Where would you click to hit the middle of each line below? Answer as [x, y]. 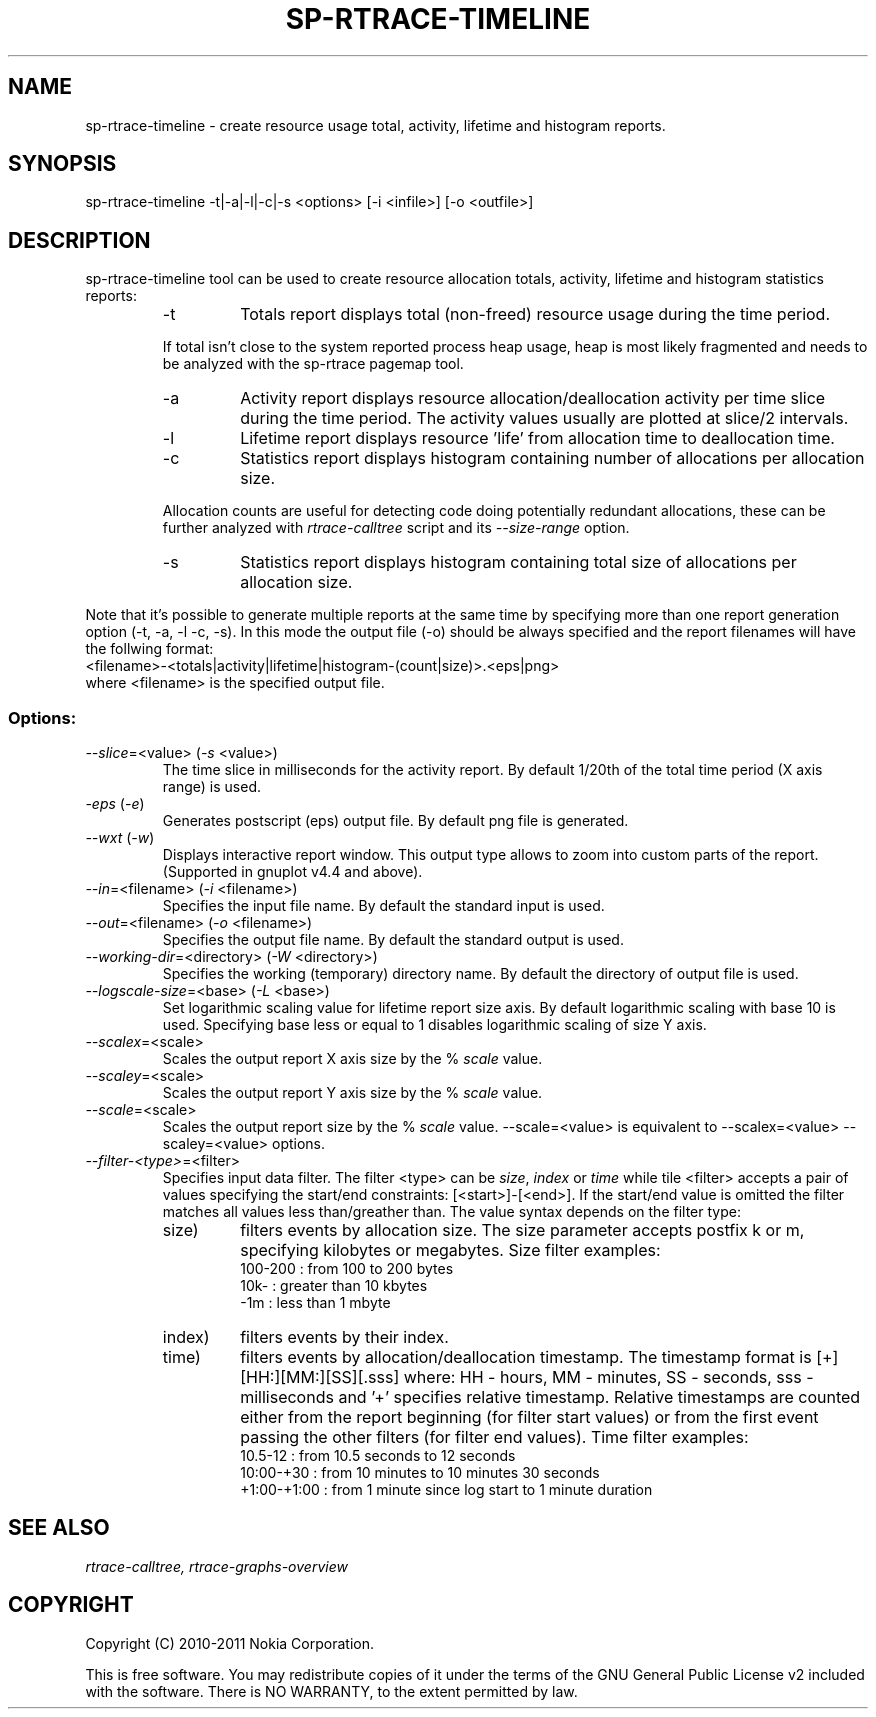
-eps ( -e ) [115, 804]
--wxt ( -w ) [120, 838]
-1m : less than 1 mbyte [315, 1303]
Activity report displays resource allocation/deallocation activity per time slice [533, 398]
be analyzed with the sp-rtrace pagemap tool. [313, 364]
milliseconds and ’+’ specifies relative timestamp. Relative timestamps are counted [550, 1397]
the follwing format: [149, 649]
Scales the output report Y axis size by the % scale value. [352, 1093]
